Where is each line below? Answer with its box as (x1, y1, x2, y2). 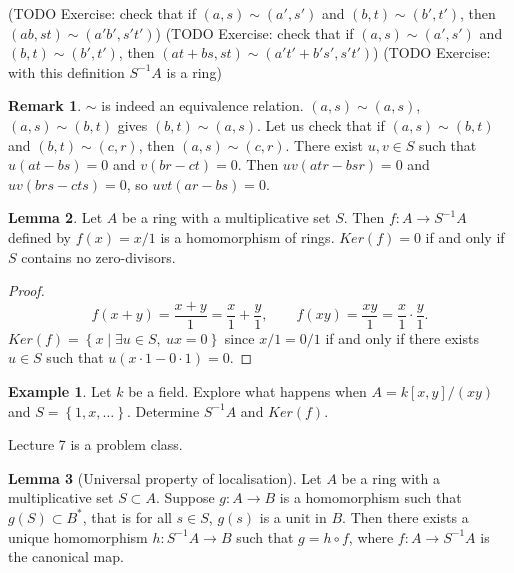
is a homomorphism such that (279, 487, 462, 508)
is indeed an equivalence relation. (101, 95, 304, 116)
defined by (8, 226, 72, 247)
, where (348, 526, 394, 547)
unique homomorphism (8, 526, 148, 547)
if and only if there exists (325, 327, 479, 348)
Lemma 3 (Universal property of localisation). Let (8, 467, 322, 488)
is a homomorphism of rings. (160, 226, 335, 247)
